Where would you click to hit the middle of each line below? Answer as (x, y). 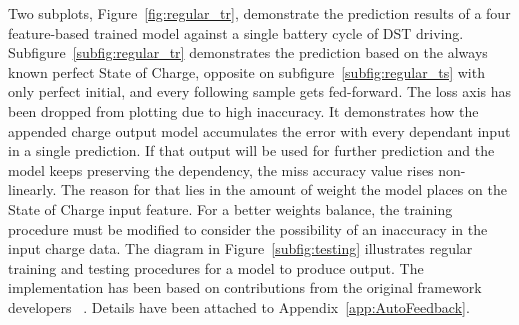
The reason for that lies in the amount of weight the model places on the (283, 189)
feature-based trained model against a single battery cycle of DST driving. (236, 32)
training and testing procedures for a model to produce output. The (216, 267)
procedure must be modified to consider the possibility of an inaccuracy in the (248, 228)
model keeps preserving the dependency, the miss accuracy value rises (221, 169)
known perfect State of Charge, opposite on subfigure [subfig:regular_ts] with (246, 71)
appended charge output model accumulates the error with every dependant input (259, 130)
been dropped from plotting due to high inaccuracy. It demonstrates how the (243, 110)
